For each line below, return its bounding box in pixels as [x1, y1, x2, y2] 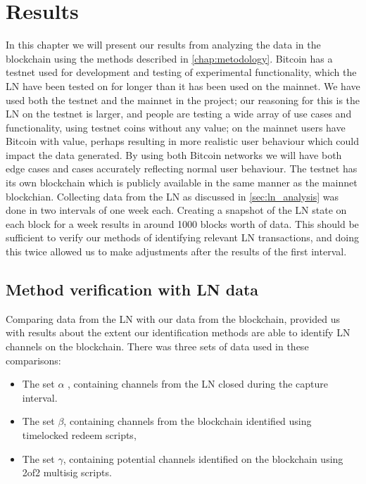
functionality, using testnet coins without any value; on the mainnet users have [6, 120, 346, 134]
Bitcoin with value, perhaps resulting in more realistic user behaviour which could [6, 134, 360, 148]
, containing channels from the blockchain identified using [63, 414, 312, 428]
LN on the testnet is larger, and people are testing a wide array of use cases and [6, 106, 352, 121]
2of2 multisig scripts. [22, 465, 112, 480]
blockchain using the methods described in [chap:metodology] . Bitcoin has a [6, 51, 333, 65]
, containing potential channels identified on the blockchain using [63, 451, 343, 466]
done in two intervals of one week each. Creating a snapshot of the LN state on [6, 203, 347, 217]
